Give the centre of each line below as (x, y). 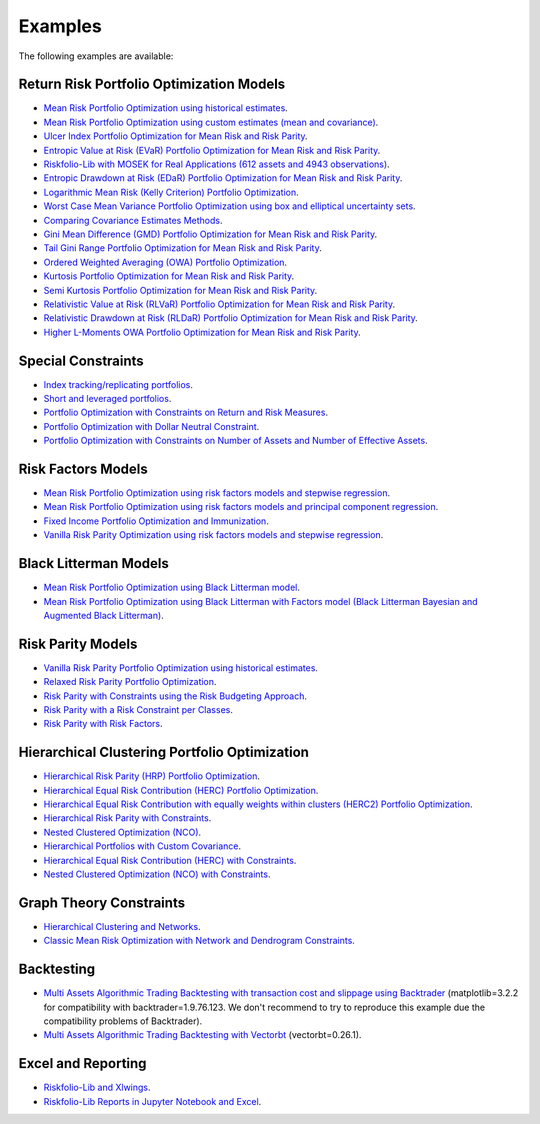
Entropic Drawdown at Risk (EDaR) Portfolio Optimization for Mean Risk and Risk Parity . (223, 178)
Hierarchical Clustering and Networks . (122, 926)
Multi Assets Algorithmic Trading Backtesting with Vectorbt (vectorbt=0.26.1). (202, 1035)
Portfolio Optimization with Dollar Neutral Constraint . (151, 426)
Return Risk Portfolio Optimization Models (152, 84)
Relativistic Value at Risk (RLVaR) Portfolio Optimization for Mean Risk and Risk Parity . (219, 304)
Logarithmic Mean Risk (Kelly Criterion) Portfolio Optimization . (171, 192)
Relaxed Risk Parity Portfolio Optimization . (130, 682)
